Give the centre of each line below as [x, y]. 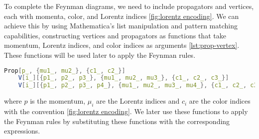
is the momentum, [58, 101]
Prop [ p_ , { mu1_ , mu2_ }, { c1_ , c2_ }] [65, 70]
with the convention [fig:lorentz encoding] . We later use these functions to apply [126, 111]
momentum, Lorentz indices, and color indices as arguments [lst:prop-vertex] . [122, 45]
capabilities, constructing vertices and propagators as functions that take [115, 35]
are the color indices [220, 101]
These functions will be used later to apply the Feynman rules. [100, 55]
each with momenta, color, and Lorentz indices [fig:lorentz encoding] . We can [122, 16]
